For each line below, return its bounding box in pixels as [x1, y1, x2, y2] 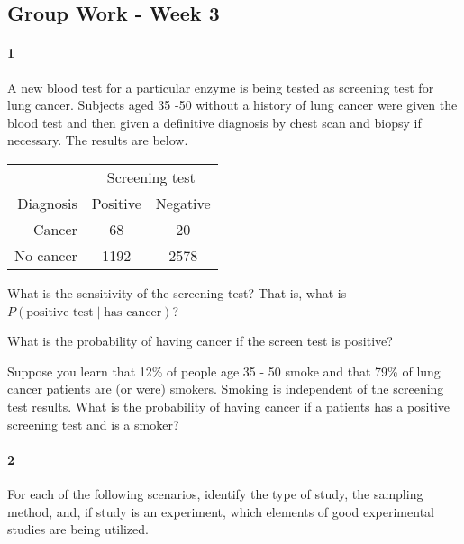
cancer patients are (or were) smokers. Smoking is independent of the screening [7, 379, 444, 398]
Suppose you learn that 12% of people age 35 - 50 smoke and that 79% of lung [7, 361, 441, 380]
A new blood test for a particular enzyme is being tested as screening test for [7, 77, 434, 96]
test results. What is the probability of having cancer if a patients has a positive [7, 396, 450, 415]
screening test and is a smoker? [7, 414, 179, 433]
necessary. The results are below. [7, 131, 188, 150]
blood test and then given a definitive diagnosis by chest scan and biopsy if [7, 113, 422, 131]
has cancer [104, 305, 162, 319]
